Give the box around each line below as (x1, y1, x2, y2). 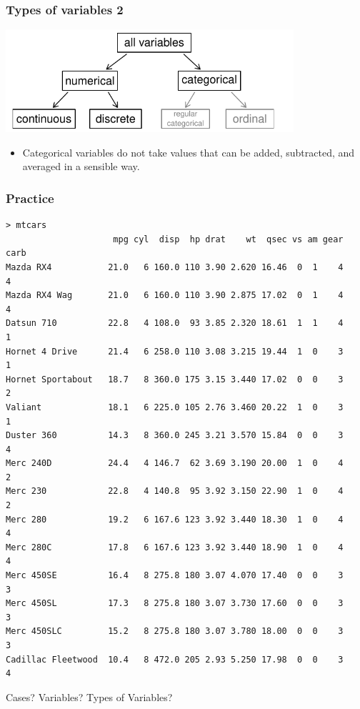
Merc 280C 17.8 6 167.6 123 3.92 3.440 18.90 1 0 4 (6, 542, 344, 552)
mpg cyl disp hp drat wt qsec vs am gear (113, 234, 344, 244)
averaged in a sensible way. (22, 159, 140, 174)
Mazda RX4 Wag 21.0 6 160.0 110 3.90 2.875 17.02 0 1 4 (6, 290, 344, 301)
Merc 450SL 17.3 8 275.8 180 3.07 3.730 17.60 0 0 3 (6, 598, 344, 609)
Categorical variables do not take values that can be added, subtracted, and (22, 144, 355, 159)
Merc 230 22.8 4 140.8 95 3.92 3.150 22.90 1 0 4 (6, 486, 344, 497)
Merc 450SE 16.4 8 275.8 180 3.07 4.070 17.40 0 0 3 (6, 570, 344, 581)
